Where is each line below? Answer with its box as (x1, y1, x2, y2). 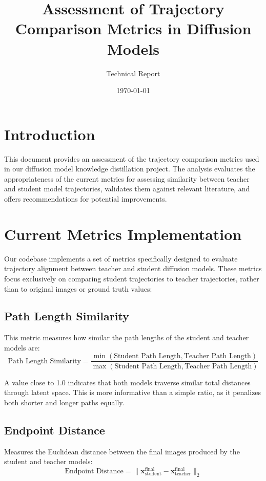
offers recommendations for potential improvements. (4, 193, 167, 204)
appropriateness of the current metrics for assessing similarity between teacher (4, 173, 250, 184)
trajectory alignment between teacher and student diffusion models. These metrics (4, 263, 262, 274)
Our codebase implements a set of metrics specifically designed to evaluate (4, 253, 238, 264)
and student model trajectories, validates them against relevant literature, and (4, 183, 250, 194)
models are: (4, 342, 40, 353)
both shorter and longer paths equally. (4, 397, 125, 407)
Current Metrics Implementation (4, 223, 242, 244)
